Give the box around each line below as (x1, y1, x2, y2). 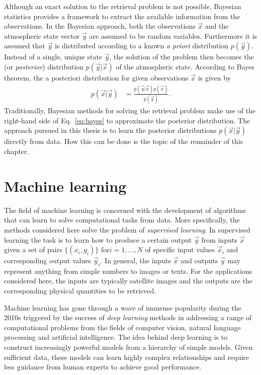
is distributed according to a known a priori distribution (54, 40, 229, 51)
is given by (198, 72, 231, 83)
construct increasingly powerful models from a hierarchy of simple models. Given (4, 342, 253, 352)
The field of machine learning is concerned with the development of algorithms (4, 204, 246, 215)
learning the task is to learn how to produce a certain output (4, 234, 192, 245)
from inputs (201, 234, 237, 245)
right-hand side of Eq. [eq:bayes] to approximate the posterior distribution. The (4, 115, 250, 125)
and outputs (181, 255, 218, 266)
